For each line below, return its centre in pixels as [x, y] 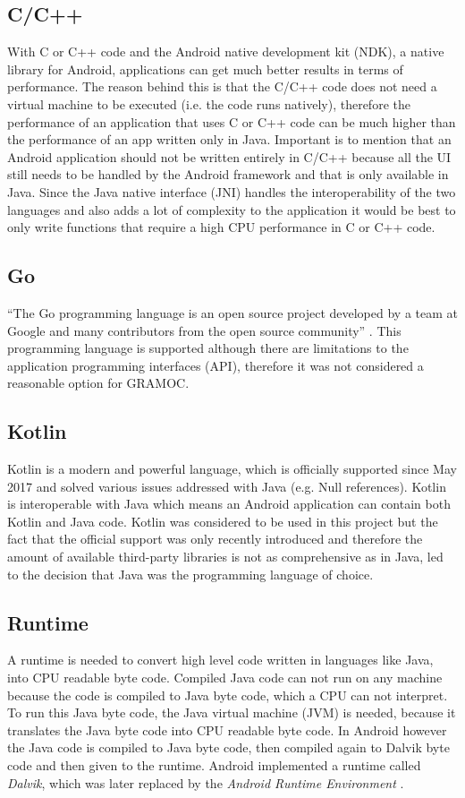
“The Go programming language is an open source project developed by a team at [232, 312]
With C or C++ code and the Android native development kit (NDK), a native [226, 51]
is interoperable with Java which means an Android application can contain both [229, 504]
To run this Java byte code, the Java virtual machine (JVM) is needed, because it [232, 712]
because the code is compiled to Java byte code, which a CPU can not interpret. [228, 695]
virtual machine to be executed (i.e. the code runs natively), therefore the [209, 103]
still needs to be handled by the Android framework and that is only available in [228, 174]
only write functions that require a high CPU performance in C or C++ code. [221, 227]
